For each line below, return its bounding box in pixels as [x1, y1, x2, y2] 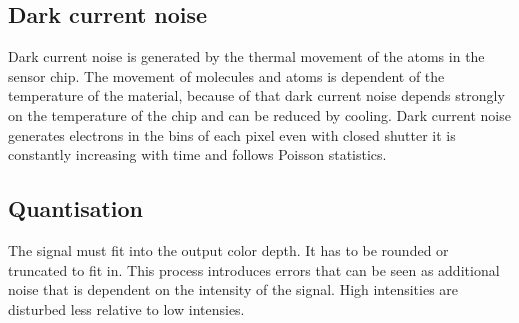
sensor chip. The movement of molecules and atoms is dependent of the [8, 65, 445, 86]
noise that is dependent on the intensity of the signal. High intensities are [8, 279, 459, 300]
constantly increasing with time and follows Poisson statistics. [8, 144, 387, 165]
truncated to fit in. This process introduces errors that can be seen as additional [8, 259, 500, 280]
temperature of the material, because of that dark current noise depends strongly [8, 85, 505, 106]
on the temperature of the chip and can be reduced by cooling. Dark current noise [8, 104, 511, 125]
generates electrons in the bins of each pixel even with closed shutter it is [8, 124, 456, 145]
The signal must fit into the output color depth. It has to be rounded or [8, 239, 449, 260]
